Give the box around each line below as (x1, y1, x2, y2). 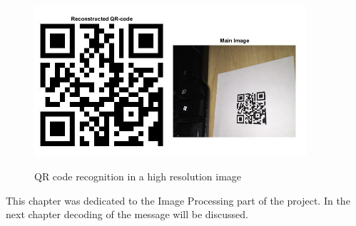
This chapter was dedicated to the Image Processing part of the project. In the (6, 192, 350, 207)
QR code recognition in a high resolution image (34, 168, 242, 183)
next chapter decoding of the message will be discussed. (6, 207, 248, 222)
